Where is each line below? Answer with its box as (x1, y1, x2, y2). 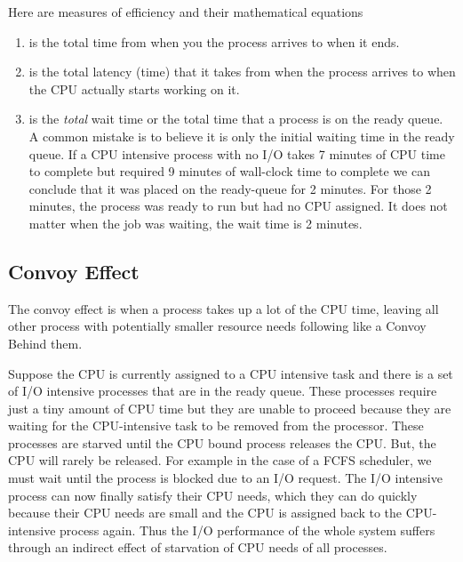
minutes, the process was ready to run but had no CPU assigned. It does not (28, 197, 448, 215)
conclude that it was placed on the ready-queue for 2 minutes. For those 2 (28, 179, 432, 197)
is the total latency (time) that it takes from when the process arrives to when (28, 62, 456, 81)
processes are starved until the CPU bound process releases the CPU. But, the (8, 433, 436, 452)
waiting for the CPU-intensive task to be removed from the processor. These (8, 416, 424, 435)
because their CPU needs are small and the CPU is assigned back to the (8, 503, 403, 522)
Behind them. (8, 333, 83, 352)
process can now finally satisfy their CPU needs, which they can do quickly (8, 486, 418, 504)
